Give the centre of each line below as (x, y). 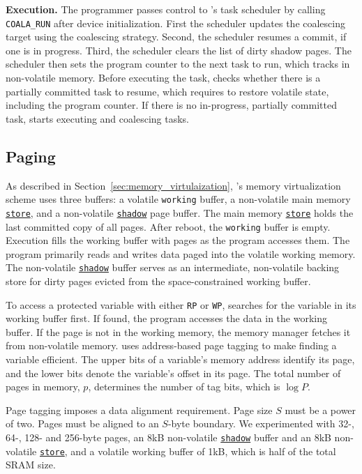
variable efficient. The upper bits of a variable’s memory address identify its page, (180, 359)
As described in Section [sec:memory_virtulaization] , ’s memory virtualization (173, 185)
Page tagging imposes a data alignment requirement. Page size (139, 410)
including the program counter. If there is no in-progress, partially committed (171, 105)
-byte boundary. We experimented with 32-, (261, 423)
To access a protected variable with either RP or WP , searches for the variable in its (181, 304)
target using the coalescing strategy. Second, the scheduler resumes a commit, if (176, 37)
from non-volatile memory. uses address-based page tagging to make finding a (171, 345)
